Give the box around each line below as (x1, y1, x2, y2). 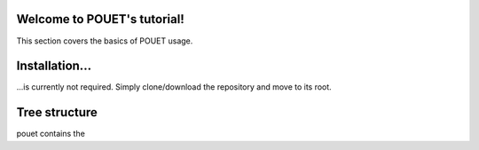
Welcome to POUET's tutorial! (16, 12, 185, 27)
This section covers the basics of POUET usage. (16, 36, 193, 46)
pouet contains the (16, 129, 86, 139)
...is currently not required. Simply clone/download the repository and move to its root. (16, 82, 332, 92)
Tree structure (16, 105, 98, 120)
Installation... (16, 59, 92, 74)
